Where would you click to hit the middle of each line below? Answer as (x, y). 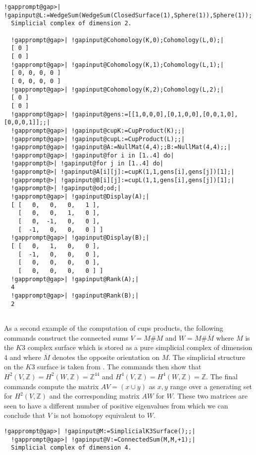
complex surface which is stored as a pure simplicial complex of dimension (140, 347)
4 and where (23, 357)
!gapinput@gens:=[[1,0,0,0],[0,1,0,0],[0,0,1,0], (155, 114)
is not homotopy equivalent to (99, 415)
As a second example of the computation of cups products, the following (114, 328)
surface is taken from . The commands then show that (119, 367)
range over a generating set (211, 386)
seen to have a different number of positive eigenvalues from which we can (116, 405)
